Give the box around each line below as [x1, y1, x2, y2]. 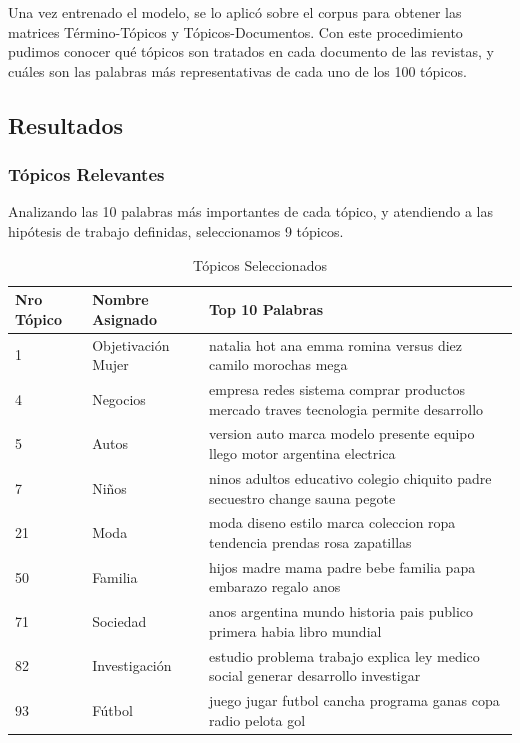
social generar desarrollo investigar [209, 665, 421, 686]
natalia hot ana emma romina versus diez [209, 334, 462, 355]
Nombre [92, 289, 149, 310]
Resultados [8, 109, 123, 140]
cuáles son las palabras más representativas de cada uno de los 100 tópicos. [8, 60, 467, 81]
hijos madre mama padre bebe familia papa [209, 556, 476, 577]
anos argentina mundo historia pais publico [209, 601, 474, 622]
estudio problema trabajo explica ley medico [209, 645, 480, 666]
